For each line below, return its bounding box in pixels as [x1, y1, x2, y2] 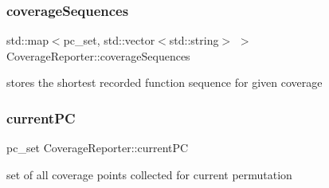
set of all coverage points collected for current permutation [6, 166, 292, 182]
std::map [6, 32, 49, 49]
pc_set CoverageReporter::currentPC [6, 139, 189, 156]
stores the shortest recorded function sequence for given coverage [6, 74, 323, 91]
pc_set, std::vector [63, 32, 155, 49]
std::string [169, 32, 219, 49]
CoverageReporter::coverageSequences [6, 47, 190, 64]
